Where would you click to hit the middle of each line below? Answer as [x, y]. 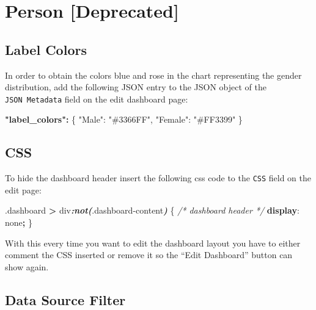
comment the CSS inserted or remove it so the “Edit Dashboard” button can [149, 255]
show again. [27, 266]
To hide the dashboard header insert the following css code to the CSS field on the [158, 178]
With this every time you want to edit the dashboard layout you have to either [153, 243]
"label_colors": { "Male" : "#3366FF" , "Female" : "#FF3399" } [124, 119]
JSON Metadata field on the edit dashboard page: [97, 99]
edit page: [23, 189]
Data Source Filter [65, 299]
